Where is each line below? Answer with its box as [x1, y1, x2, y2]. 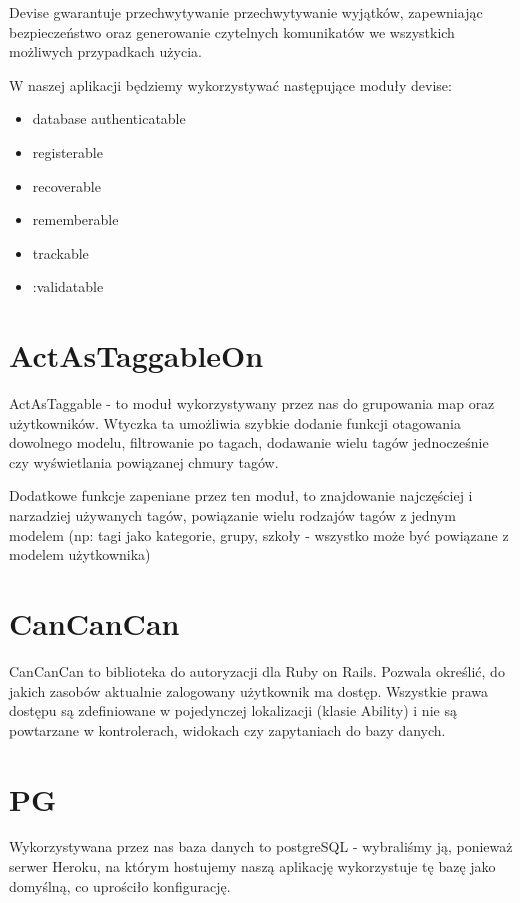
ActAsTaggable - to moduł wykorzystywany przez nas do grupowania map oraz [9, 393, 495, 414]
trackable [32, 242, 89, 263]
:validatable [32, 276, 104, 297]
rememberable [32, 209, 119, 230]
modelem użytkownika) [9, 544, 151, 565]
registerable [32, 141, 103, 162]
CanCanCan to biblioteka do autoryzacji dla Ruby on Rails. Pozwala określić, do [9, 660, 505, 681]
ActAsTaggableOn [9, 335, 264, 376]
